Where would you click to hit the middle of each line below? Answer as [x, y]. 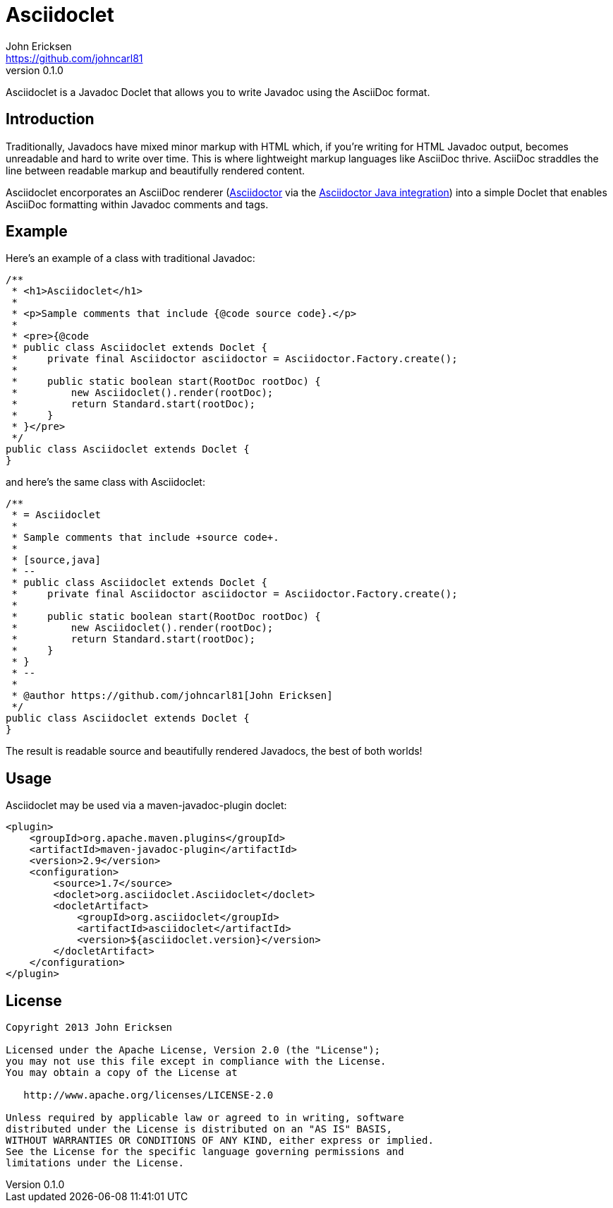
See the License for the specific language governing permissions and [205, 1152]
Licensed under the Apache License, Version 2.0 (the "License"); [193, 1050]
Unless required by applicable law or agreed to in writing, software [205, 1118]
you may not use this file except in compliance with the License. [196, 1062]
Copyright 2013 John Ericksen [89, 1028]
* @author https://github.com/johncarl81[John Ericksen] [172, 696]
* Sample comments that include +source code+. [145, 538]
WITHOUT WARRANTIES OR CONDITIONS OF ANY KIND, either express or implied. [220, 1141]
